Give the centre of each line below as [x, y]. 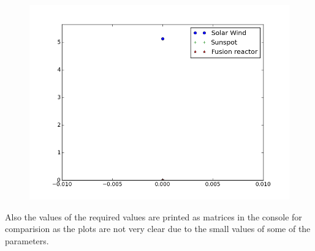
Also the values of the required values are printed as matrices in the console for [154, 216]
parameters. [27, 240]
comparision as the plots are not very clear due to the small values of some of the [158, 229]
